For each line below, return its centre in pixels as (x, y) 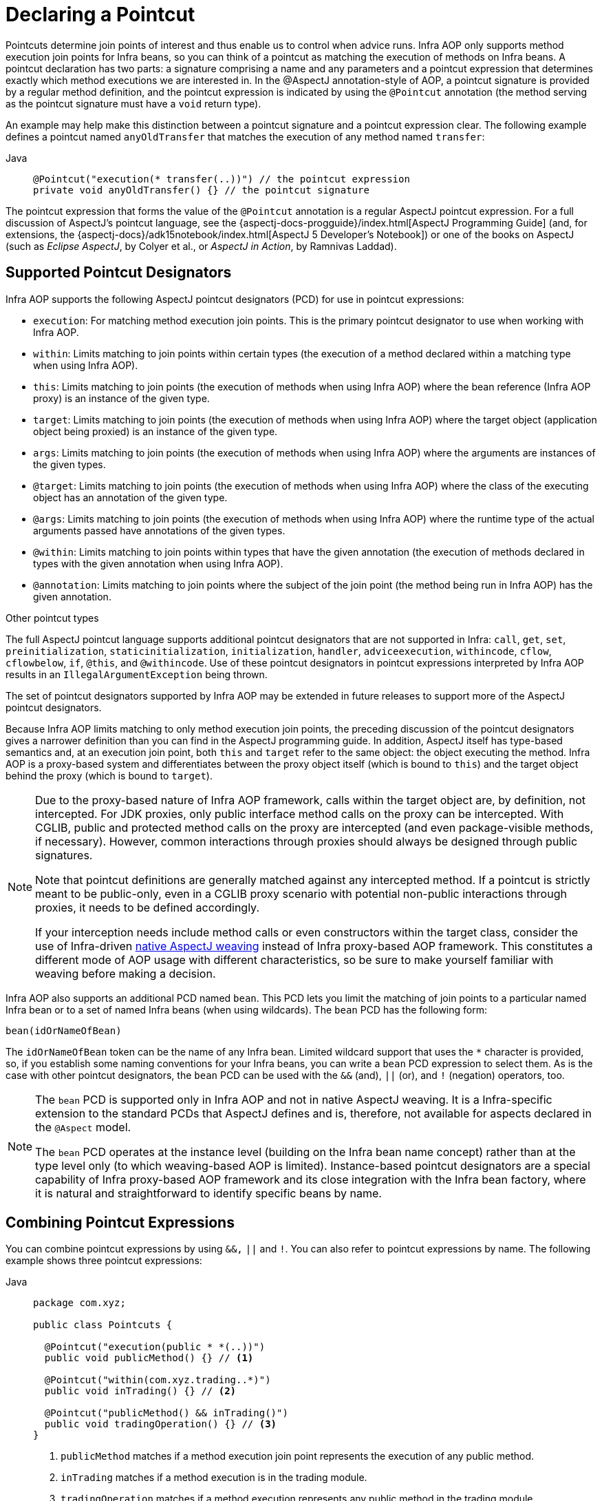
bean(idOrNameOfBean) (64, 1030)
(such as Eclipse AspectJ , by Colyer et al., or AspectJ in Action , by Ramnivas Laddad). (201, 246)
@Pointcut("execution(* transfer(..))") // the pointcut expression (222, 179)
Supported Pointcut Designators (119, 273)
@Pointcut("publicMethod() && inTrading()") (166, 1413)
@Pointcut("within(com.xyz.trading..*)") (158, 1380)
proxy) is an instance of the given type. (121, 398)
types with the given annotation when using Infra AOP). (158, 563)
